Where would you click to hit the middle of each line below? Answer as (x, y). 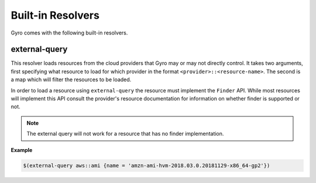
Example (22, 150)
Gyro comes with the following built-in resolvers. (69, 33)
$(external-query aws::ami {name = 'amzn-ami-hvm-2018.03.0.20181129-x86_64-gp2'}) (147, 165)
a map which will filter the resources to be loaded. (71, 80)
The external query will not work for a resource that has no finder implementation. (125, 134)
